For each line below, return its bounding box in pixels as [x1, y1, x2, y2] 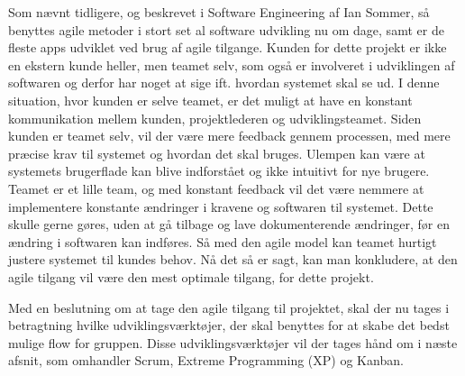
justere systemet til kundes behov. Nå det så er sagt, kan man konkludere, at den [8, 250, 458, 269]
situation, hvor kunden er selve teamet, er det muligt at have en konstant [8, 90, 413, 109]
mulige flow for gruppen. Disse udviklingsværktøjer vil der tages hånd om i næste [8, 333, 458, 352]
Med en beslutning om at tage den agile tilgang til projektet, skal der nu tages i [8, 298, 450, 316]
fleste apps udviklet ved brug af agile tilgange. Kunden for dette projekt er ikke [8, 38, 447, 57]
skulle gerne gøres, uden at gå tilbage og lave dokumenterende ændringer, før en [8, 215, 450, 234]
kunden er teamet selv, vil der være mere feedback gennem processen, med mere [8, 126, 451, 145]
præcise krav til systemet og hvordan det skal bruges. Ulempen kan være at [8, 143, 425, 162]
